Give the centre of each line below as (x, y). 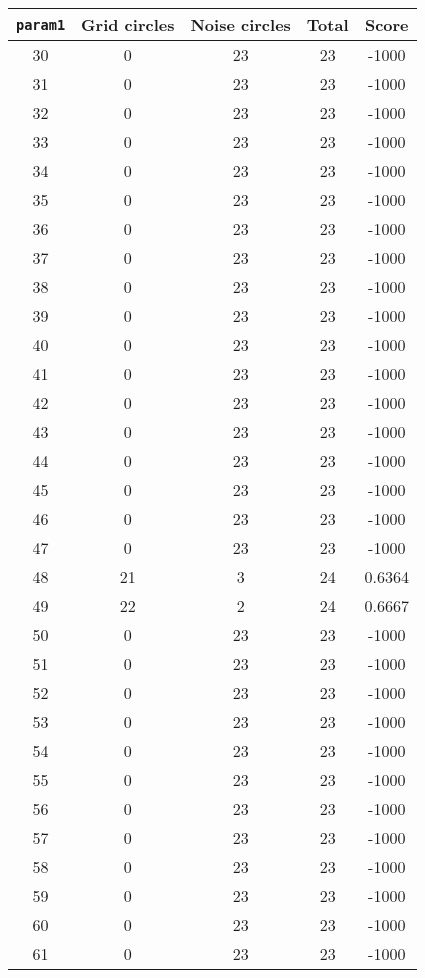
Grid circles (128, 24)
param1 (41, 24)
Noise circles (240, 24)
